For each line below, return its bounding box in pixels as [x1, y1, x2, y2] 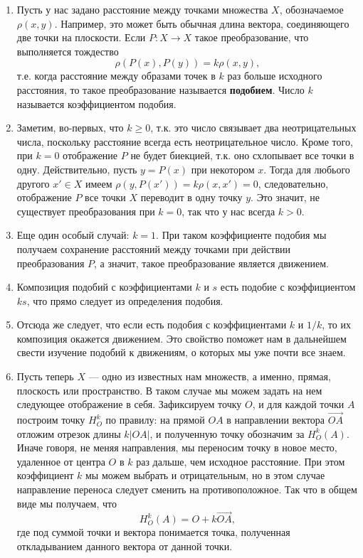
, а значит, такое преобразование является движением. [94, 255, 329, 270]
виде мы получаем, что [16, 495, 117, 510]
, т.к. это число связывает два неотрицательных [150, 120, 357, 135]
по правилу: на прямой [105, 412, 205, 427]
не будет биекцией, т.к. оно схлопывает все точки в [130, 148, 354, 163]
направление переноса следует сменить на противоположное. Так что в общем [16, 482, 357, 497]
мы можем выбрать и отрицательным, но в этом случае [85, 468, 325, 483]
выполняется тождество [16, 43, 119, 58]
